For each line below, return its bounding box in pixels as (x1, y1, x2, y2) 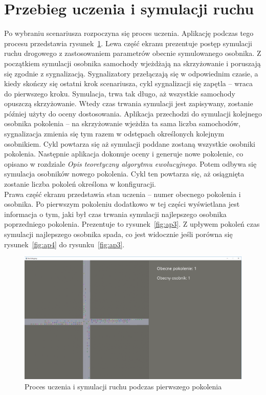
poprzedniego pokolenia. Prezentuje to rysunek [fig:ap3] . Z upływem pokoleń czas (4, 219, 260, 229)
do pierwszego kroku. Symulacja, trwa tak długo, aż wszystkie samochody (4, 88, 235, 98)
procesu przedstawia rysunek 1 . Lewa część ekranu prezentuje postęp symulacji (4, 37, 252, 48)
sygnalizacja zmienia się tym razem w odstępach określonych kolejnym (4, 128, 225, 139)
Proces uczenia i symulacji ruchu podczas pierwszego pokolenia (25, 381, 222, 391)
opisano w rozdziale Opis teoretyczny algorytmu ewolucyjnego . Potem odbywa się (4, 158, 257, 169)
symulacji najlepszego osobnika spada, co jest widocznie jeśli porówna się (4, 229, 233, 239)
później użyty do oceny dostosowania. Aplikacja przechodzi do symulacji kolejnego (4, 108, 262, 118)
